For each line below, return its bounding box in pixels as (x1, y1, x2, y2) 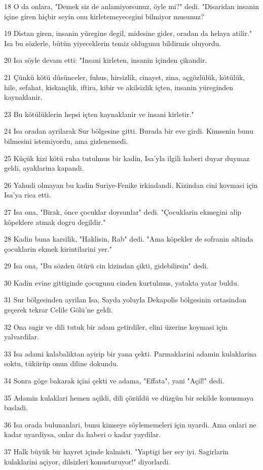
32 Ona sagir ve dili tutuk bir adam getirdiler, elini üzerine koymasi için (4, 321, 228, 332)
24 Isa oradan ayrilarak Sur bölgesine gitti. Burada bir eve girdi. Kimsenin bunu (4, 126, 253, 136)
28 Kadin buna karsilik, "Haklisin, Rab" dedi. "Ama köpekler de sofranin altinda (4, 233, 253, 244)
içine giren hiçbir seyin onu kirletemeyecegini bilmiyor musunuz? (4, 11, 204, 21)
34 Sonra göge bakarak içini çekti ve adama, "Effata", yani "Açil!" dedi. (4, 375, 224, 386)
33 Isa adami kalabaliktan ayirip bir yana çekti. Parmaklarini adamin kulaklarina (4, 348, 257, 359)
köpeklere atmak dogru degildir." (4, 216, 106, 227)
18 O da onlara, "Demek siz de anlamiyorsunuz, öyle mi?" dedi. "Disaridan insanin (4, 1, 259, 11)
